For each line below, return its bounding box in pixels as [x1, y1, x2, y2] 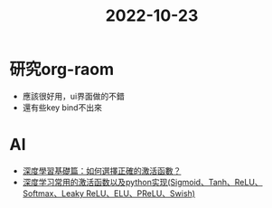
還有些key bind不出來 [22, 101, 102, 113]
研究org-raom [9, 60, 115, 80]
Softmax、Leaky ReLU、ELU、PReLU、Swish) [22, 187, 196, 199]
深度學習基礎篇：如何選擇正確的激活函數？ [22, 165, 182, 176]
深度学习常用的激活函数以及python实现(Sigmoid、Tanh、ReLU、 [22, 176, 264, 187]
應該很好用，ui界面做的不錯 [22, 90, 125, 101]
